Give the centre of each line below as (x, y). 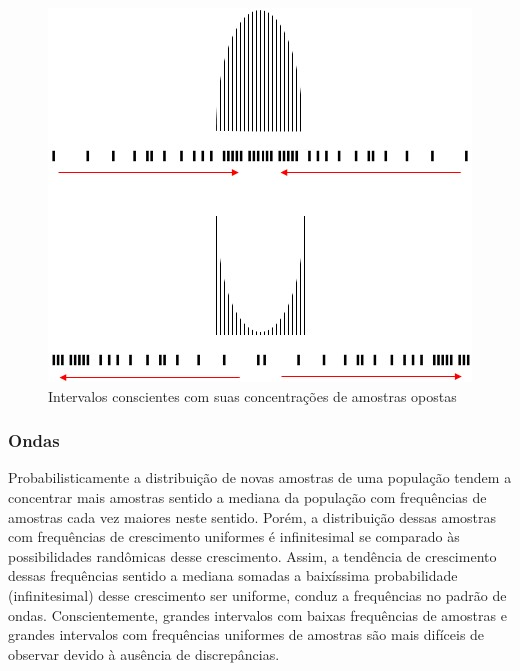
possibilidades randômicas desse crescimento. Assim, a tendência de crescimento (252, 555)
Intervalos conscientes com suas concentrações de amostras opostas (252, 395)
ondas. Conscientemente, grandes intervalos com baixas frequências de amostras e (257, 614)
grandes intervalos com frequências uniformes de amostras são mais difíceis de (246, 634)
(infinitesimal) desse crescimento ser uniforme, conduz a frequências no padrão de (257, 594)
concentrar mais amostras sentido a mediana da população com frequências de (247, 497)
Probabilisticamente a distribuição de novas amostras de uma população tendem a (260, 477)
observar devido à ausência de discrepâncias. (144, 653)
